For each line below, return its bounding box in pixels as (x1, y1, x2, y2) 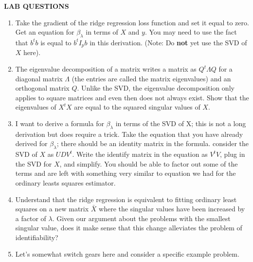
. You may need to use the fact (145, 27, 237, 37)
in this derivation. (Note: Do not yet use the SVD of (90, 37, 247, 47)
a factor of (15, 213, 46, 223)
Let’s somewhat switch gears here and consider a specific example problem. (15, 248, 239, 259)
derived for (15, 138, 48, 149)
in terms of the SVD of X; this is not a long (115, 118, 246, 128)
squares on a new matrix (15, 204, 89, 214)
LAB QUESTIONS (4, 1, 69, 11)
